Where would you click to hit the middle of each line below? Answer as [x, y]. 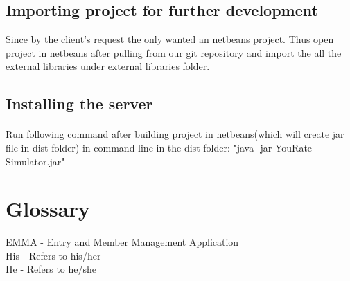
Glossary [48, 209]
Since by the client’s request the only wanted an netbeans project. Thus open [170, 39]
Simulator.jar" [35, 161]
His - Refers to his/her [53, 255]
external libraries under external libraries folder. [108, 66]
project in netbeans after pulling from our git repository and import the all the [174, 52]
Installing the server [79, 103]
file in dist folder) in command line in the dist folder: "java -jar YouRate [159, 147]
